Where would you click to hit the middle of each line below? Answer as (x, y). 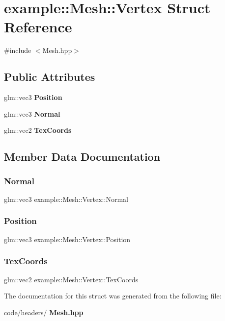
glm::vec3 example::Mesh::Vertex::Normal (66, 199)
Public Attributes (50, 77)
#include (18, 50)
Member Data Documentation (82, 157)
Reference (38, 27)
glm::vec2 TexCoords (38, 130)
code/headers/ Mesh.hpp (44, 312)
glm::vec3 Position (33, 97)
